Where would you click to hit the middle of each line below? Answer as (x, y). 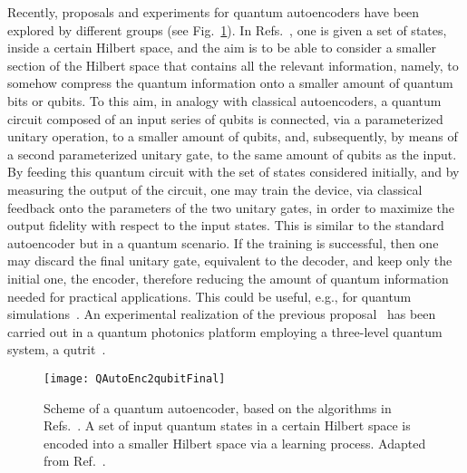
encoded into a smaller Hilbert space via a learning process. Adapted (235, 443)
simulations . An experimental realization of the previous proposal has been (222, 314)
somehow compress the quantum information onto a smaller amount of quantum (230, 83)
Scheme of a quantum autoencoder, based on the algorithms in (218, 407)
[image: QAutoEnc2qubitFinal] (135, 378)
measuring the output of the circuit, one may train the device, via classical (215, 189)
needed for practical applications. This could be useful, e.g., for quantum (209, 296)
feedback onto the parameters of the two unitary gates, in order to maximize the (231, 207)
